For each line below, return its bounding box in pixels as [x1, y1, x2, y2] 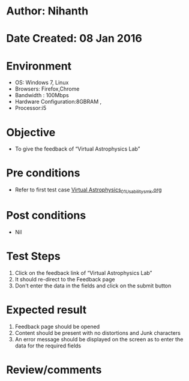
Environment [6, 59, 72, 73]
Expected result [6, 303, 87, 317]
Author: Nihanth [6, 4, 89, 18]
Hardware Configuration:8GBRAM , [14, 98, 102, 106]
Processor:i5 [14, 104, 47, 112]
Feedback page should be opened [14, 323, 100, 330]
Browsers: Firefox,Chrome [14, 85, 80, 92]
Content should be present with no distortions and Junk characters [14, 329, 181, 337]
